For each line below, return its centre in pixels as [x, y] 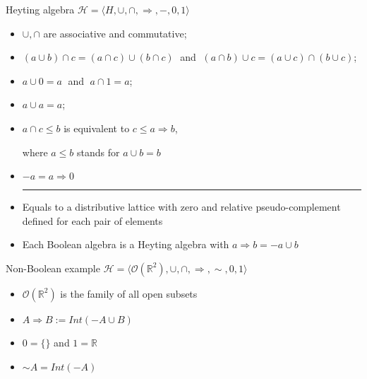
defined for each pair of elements [92, 220]
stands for [98, 152]
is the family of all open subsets [129, 293]
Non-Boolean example [53, 268]
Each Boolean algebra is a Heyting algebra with [126, 244]
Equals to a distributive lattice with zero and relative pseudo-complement [181, 207]
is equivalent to [97, 128]
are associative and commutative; [115, 33]
